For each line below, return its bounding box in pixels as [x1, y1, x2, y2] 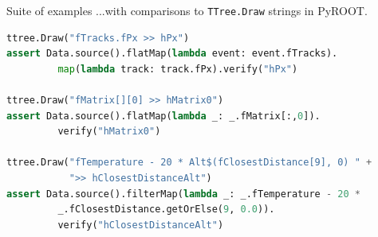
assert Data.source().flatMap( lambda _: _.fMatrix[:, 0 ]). [6, 110, 321, 122]
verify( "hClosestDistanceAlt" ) [57, 219, 224, 231]
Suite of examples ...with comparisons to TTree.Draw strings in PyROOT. [6, 2, 368, 18]
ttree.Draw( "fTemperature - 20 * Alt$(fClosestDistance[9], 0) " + [6, 157, 372, 169]
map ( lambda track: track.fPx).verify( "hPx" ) [57, 63, 298, 75]
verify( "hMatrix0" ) [57, 126, 161, 138]
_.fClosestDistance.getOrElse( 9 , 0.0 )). [57, 204, 275, 216]
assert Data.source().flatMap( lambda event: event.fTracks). [6, 48, 338, 60]
